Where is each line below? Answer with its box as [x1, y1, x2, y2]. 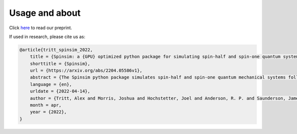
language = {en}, [30, 82, 72, 87]
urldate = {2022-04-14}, [30, 89, 91, 94]
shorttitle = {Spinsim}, [30, 61, 91, 66]
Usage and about [9, 7, 81, 18]
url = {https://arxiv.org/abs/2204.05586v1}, [30, 68, 143, 74]
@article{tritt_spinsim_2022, [19, 47, 93, 52]
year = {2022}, [30, 109, 67, 115]
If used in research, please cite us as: [9, 34, 86, 40]
